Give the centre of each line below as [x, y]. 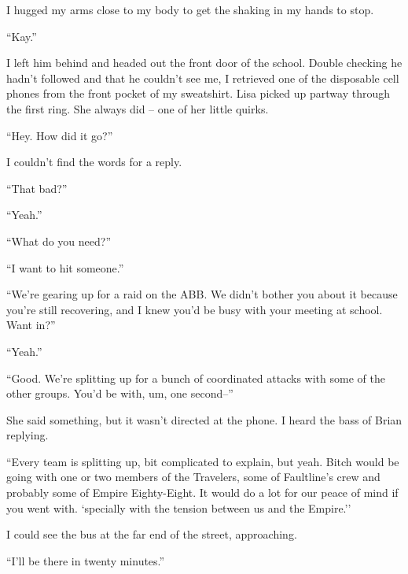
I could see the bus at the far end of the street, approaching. [152, 534]
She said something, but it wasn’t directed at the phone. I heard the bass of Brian [204, 419]
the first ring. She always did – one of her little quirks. [138, 108]
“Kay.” [22, 36]
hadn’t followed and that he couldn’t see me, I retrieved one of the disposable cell [203, 78]
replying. [28, 435]
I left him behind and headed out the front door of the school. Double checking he [204, 63]
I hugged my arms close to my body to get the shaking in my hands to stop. [190, 9]
